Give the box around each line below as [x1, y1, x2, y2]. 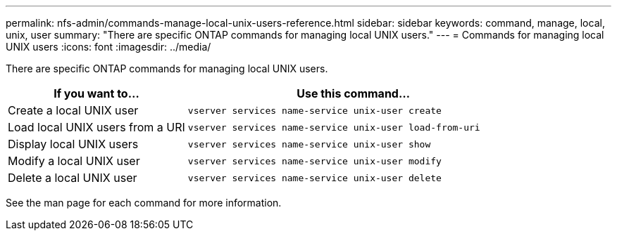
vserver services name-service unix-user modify [187, 155, 442, 166]
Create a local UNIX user [8, 103, 139, 117]
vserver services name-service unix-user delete [187, 172, 442, 183]
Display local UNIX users [8, 137, 139, 151]
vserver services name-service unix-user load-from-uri [187, 122, 480, 133]
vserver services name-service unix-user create [187, 105, 442, 116]
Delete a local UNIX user [8, 171, 137, 185]
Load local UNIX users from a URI [8, 120, 185, 134]
